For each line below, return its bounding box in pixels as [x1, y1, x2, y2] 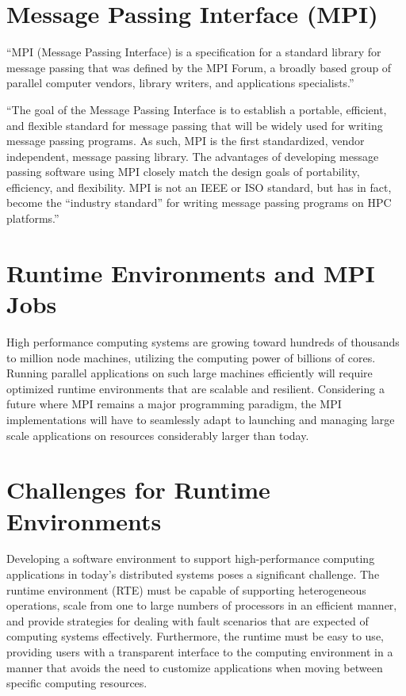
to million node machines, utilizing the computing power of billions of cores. [6, 349, 376, 365]
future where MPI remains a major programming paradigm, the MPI [6, 396, 342, 412]
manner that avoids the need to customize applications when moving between [6, 659, 383, 675]
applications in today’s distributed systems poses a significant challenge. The [6, 566, 380, 583]
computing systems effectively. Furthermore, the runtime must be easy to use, [6, 628, 384, 644]
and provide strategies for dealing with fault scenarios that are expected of [6, 612, 369, 629]
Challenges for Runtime [6, 473, 270, 506]
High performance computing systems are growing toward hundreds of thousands [6, 333, 400, 350]
